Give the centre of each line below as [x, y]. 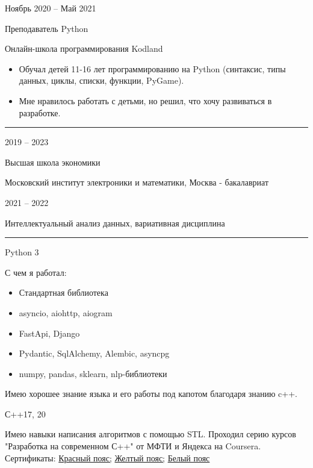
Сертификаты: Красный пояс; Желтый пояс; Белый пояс [107, 457]
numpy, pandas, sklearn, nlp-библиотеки [93, 373]
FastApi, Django [49, 333]
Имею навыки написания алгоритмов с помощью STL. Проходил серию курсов [150, 434]
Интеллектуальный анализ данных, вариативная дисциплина [115, 223]
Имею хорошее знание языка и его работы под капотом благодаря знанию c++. [151, 394]
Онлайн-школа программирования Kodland [84, 48]
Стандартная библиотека [64, 292]
